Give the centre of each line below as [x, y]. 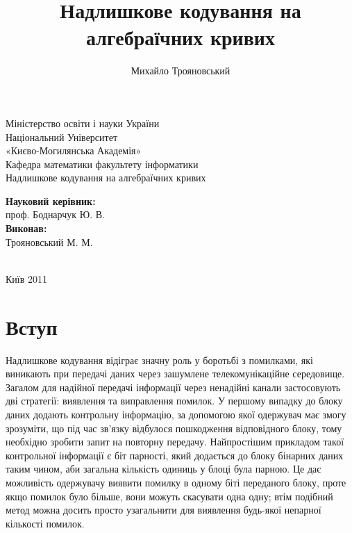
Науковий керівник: [51, 200]
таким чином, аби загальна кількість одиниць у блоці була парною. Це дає [164, 469]
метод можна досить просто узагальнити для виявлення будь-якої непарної [164, 510]
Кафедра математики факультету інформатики [102, 164]
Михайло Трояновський [181, 71]
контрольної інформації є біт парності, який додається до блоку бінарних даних [175, 455]
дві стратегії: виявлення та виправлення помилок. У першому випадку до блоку [174, 401]
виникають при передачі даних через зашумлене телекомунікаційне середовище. [175, 374]
